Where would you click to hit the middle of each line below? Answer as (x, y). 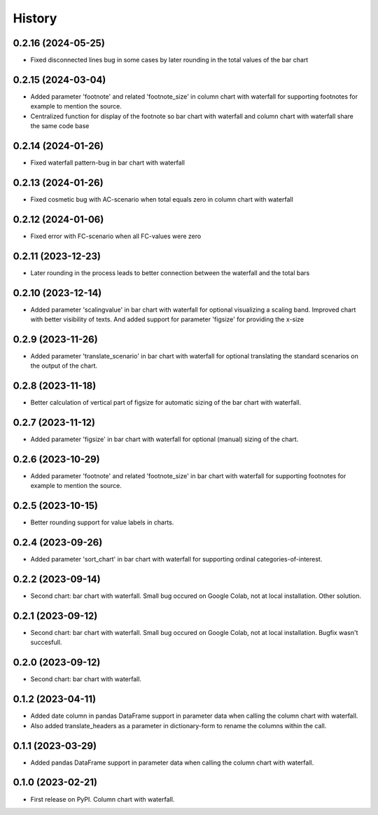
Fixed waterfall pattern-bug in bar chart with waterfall (108, 163)
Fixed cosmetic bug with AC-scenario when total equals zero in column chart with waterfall (162, 199)
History (35, 18)
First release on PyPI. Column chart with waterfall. (103, 799)
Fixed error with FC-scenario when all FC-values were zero (116, 236)
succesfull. (46, 642)
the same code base (60, 126)
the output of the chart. (64, 366)
